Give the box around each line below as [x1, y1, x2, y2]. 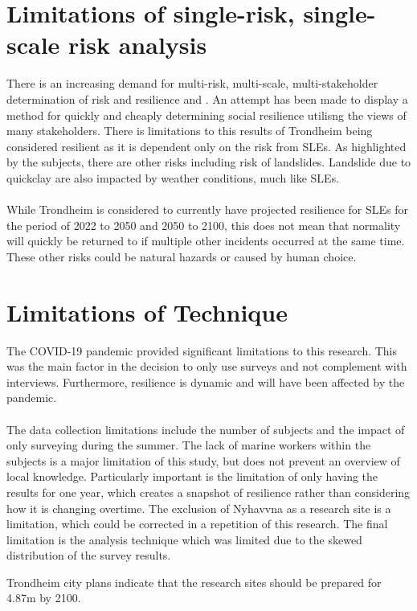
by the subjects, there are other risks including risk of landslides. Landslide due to [6, 154, 411, 170]
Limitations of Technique [6, 295, 288, 328]
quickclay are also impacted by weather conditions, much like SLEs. [6, 169, 340, 186]
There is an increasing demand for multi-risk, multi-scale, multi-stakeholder [6, 75, 378, 92]
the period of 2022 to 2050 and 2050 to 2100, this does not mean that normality [6, 216, 401, 233]
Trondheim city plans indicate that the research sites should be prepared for [6, 573, 382, 590]
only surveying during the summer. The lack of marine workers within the [6, 437, 371, 453]
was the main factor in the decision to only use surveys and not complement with [6, 358, 407, 375]
